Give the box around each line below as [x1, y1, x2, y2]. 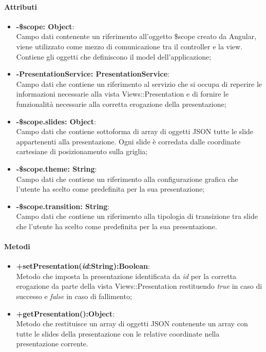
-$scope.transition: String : [16, 200, 110, 211]
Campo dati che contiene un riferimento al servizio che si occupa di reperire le [16, 78, 262, 89]
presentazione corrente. [16, 338, 88, 349]
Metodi [4, 241, 30, 252]
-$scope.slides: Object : [16, 116, 96, 126]
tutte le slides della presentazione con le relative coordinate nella [16, 328, 220, 339]
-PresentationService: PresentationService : [16, 68, 169, 79]
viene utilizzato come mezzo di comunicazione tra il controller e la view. [16, 41, 243, 51]
